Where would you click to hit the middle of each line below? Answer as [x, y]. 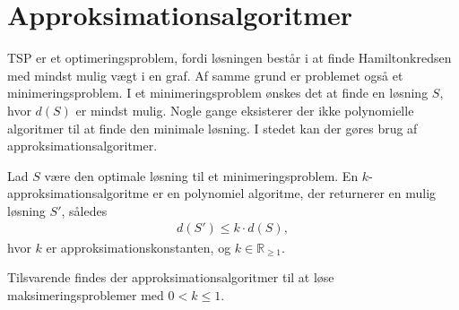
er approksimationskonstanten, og [139, 247]
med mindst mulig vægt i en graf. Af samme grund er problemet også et [205, 75]
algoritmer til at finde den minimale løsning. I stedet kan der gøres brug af [212, 128]
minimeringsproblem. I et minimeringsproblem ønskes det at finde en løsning [218, 93]
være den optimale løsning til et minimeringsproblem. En [201, 175]
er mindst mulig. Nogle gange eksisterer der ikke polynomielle [245, 110]
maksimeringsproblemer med [86, 294]
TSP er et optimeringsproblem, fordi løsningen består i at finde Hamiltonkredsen [229, 58]
